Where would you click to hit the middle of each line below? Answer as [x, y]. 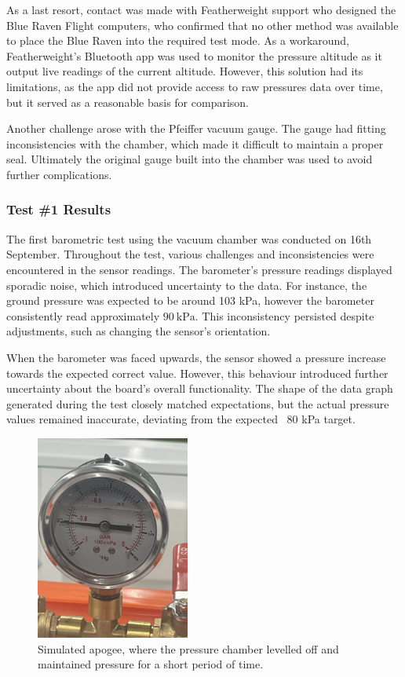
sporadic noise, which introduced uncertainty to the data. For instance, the [187, 285]
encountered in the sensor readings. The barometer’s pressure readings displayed [199, 269]
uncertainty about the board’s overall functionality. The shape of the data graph [200, 388]
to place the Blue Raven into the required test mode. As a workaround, [178, 40]
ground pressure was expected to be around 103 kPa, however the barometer [190, 300]
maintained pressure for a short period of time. [151, 664]
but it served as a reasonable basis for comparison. [128, 102]
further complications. [59, 174]
